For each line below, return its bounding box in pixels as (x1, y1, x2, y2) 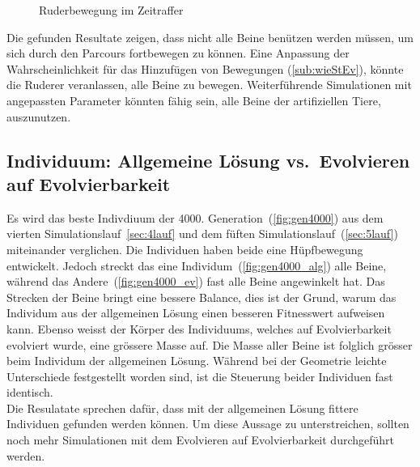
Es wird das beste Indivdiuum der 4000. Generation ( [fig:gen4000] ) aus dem (6, 209, 384, 226)
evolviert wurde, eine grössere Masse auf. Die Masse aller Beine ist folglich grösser (6, 336, 413, 353)
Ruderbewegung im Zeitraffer (39, 2, 184, 18)
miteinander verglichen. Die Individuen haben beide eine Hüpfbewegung (6, 240, 363, 257)
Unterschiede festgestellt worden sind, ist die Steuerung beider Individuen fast (6, 367, 393, 384)
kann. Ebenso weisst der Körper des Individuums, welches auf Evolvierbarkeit (6, 320, 392, 337)
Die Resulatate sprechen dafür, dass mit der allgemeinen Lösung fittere (6, 399, 358, 416)
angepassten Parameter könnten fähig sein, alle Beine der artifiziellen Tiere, (6, 91, 381, 108)
